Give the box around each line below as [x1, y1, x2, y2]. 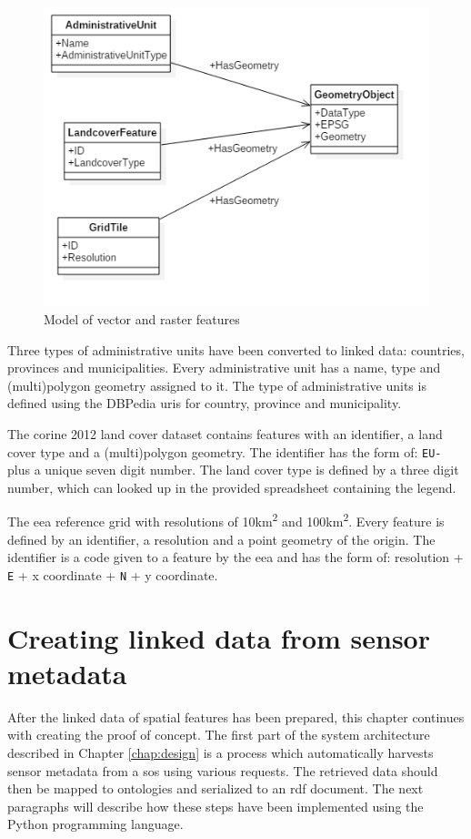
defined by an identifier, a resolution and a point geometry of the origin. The [7, 529, 436, 548]
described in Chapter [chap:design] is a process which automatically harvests [7, 743, 434, 762]
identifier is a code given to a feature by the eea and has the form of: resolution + [7, 547, 464, 567]
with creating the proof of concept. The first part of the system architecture [7, 725, 430, 744]
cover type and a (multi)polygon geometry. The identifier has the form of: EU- [7, 442, 442, 461]
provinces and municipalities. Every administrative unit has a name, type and [7, 358, 441, 377]
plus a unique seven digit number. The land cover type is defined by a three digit [7, 460, 459, 479]
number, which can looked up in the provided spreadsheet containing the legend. [7, 477, 456, 496]
